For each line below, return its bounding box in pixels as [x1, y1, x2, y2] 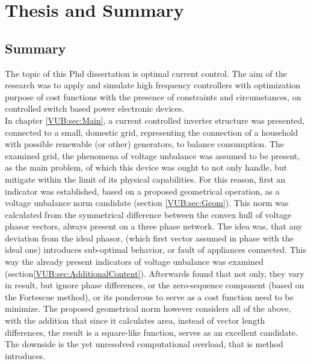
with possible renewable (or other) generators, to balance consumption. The [5, 138, 285, 150]
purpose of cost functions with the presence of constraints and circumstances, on [5, 90, 301, 103]
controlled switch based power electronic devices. [5, 102, 185, 115]
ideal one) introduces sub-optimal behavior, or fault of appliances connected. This [5, 243, 306, 256]
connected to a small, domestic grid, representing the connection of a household [5, 126, 298, 138]
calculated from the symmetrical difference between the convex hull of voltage [5, 208, 292, 220]
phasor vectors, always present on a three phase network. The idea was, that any [5, 220, 303, 232]
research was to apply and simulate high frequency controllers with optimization [5, 79, 301, 91]
